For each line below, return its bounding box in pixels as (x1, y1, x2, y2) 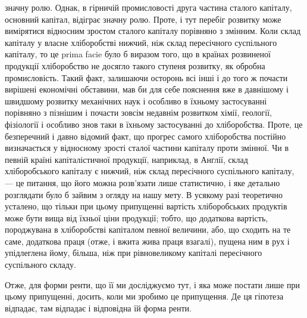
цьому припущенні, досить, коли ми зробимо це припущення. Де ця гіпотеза (5, 290, 284, 302)
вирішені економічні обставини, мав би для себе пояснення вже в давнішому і (5, 83, 289, 95)
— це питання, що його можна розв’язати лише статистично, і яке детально (5, 176, 280, 189)
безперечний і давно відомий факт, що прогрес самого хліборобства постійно (5, 129, 286, 142)
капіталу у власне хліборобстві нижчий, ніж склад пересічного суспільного (5, 36, 277, 48)
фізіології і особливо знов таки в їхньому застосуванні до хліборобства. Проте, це (5, 118, 303, 130)
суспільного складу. (5, 258, 76, 271)
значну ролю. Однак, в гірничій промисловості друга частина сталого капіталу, (5, 1, 292, 13)
